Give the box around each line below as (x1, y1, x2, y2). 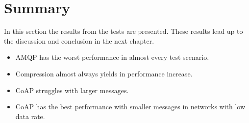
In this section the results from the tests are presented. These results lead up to (4, 26, 243, 36)
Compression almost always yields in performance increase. (15, 68, 193, 78)
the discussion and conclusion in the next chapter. (4, 35, 154, 46)
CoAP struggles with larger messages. (15, 85, 129, 95)
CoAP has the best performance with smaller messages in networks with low (15, 101, 246, 112)
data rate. (15, 111, 45, 121)
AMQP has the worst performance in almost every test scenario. (15, 52, 209, 62)
